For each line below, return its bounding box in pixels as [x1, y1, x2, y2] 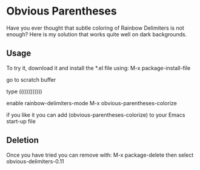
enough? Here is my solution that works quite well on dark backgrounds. [6, 30, 187, 38]
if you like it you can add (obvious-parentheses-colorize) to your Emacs [6, 111, 185, 119]
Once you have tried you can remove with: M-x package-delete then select [6, 151, 194, 159]
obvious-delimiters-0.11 [6, 157, 65, 165]
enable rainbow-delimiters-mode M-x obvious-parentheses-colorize [6, 99, 177, 106]
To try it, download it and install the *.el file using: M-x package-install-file [6, 64, 191, 71]
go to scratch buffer [6, 76, 56, 83]
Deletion [6, 135, 39, 146]
